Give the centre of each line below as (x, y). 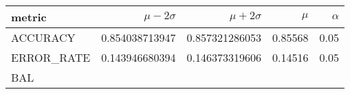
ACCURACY (43, 37)
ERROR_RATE (51, 57)
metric (29, 17)
